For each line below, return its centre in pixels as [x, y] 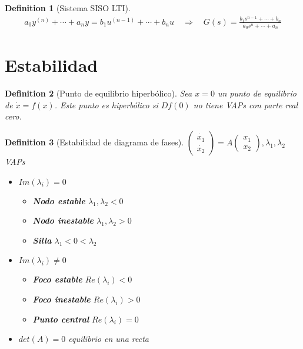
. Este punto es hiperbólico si [106, 104]
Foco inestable [61, 299]
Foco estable [57, 279]
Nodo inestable [63, 220]
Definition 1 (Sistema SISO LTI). [68, 8]
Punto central [61, 319]
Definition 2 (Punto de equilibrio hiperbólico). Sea [99, 93]
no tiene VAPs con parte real [246, 104]
